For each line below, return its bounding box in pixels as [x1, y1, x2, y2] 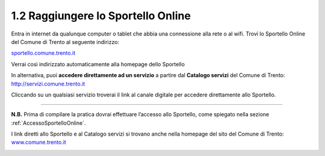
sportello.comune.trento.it [11, 49, 75, 57]
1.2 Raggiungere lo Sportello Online [11, 9, 191, 22]
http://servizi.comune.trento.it [11, 80, 85, 87]
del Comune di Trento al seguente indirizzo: [11, 38, 120, 45]
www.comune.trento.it [11, 139, 66, 146]
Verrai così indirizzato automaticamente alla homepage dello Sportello [11, 60, 185, 67]
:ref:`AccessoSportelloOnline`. [11, 119, 86, 126]
